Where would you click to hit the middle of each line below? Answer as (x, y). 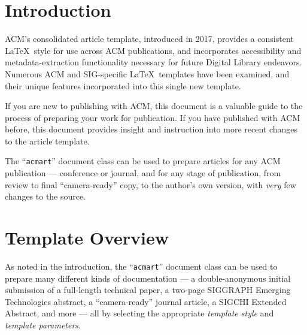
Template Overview (87, 238)
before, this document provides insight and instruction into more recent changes (151, 129)
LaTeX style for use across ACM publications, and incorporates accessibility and (153, 50)
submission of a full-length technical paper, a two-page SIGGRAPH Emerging (148, 290)
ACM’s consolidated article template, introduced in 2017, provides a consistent (149, 39)
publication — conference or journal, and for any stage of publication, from (143, 173)
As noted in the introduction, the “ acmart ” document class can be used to (141, 266)
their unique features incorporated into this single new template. (123, 85)
